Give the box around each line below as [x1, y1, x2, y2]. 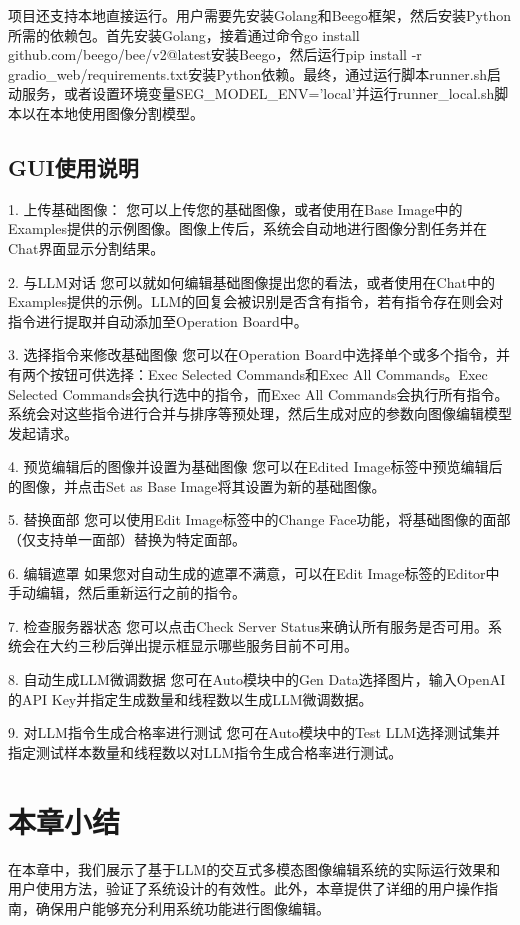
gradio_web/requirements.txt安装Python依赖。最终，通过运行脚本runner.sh [8, 63, 487, 84]
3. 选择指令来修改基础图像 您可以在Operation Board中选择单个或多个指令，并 [8, 344, 510, 365]
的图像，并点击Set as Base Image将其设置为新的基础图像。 [8, 475, 386, 496]
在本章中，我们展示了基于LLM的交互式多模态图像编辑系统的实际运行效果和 [8, 858, 501, 879]
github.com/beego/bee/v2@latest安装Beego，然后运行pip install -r [8, 44, 422, 65]
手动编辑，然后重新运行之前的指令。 [8, 582, 246, 603]
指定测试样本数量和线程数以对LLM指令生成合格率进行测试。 [8, 741, 403, 762]
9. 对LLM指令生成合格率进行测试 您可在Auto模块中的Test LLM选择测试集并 [8, 722, 501, 743]
